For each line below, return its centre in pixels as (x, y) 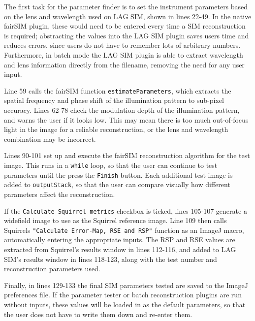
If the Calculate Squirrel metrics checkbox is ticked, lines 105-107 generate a (126, 210)
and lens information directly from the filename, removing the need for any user (124, 64)
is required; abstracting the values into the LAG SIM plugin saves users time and (127, 35)
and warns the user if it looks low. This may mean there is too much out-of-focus (126, 119)
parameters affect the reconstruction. (60, 194)
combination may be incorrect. (50, 139)
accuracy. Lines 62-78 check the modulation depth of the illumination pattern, (122, 110)
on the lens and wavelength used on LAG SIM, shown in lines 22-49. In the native (128, 16)
